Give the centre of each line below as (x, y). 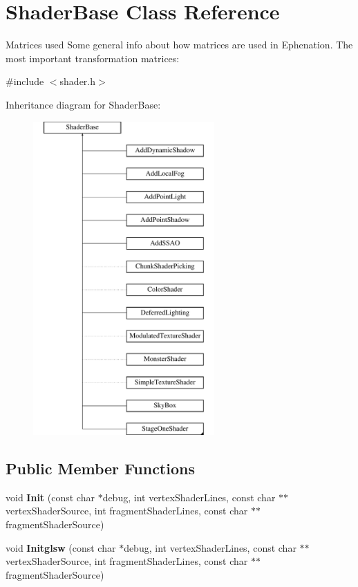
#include (25, 81)
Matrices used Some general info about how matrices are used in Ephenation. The (179, 45)
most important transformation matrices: (93, 58)
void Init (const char (50, 497)
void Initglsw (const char (61, 547)
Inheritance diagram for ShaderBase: (83, 104)
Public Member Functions (100, 468)
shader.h (78, 81)
